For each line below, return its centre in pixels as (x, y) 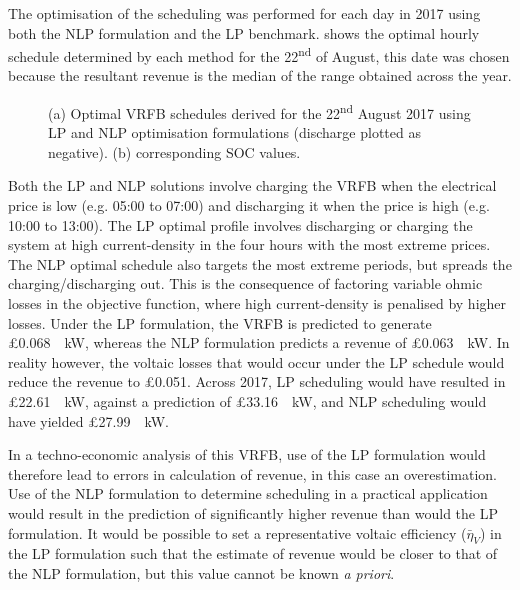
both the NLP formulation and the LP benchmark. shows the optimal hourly (244, 32)
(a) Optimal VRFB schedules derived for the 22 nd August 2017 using (259, 111)
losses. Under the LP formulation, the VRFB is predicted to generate (220, 322)
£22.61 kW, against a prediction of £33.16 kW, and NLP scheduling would (247, 401)
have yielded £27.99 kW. (89, 420)
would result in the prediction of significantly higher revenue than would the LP (253, 512)
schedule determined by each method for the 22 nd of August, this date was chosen (259, 54)
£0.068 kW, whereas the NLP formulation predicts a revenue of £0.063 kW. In (259, 342)
